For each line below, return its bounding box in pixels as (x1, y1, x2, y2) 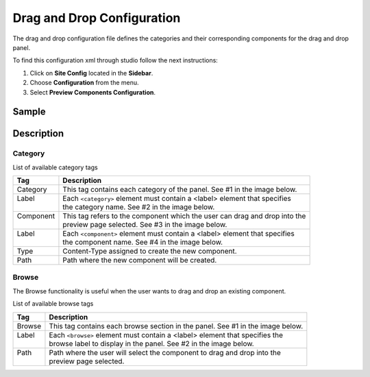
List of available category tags (12, 163, 99, 171)
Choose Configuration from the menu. (29, 79, 140, 87)
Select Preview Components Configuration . (29, 88, 156, 96)
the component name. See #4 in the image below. (62, 237, 223, 247)
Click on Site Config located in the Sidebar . (29, 69, 153, 77)
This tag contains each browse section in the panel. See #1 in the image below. (49, 321, 304, 330)
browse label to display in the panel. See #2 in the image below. (49, 339, 254, 348)
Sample (12, 106, 46, 118)
